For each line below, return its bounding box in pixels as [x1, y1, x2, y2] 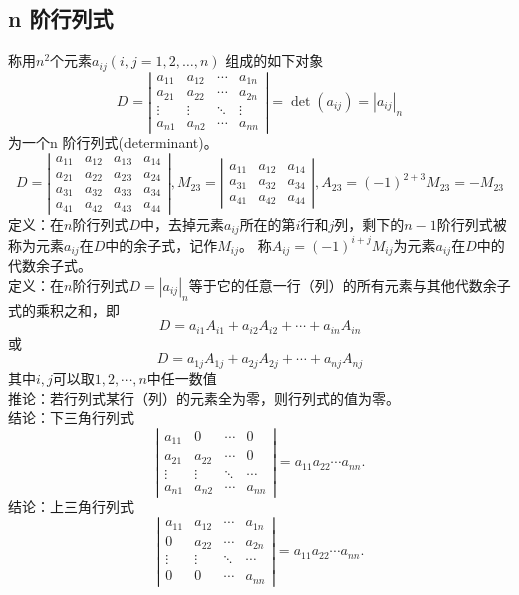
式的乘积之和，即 [8, 299, 120, 320]
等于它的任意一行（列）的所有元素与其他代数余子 [188, 275, 511, 296]
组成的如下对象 [225, 50, 324, 71]
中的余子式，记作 [105, 234, 218, 255]
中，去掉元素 [140, 214, 224, 235]
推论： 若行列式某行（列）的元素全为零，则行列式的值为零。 [8, 387, 400, 408]
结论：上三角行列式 [8, 496, 134, 517]
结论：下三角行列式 [8, 407, 134, 428]
